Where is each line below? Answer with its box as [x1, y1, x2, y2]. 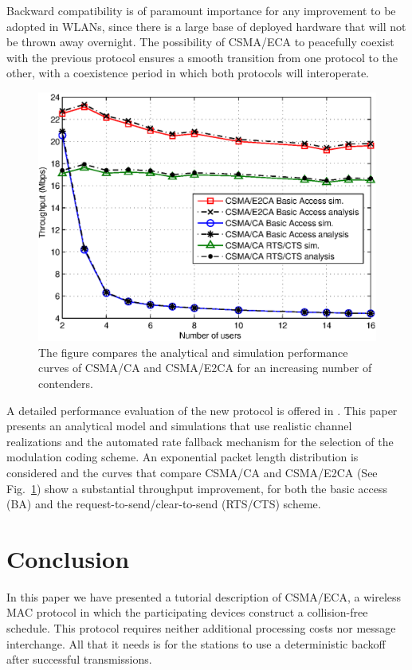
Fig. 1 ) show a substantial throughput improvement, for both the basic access [6, 480, 387, 496]
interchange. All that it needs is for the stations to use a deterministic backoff [6, 635, 386, 652]
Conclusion [6, 542, 130, 574]
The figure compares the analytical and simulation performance [38, 343, 348, 360]
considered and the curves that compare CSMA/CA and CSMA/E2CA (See [6, 464, 378, 480]
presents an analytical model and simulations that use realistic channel [6, 417, 352, 434]
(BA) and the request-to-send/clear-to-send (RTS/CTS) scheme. [6, 496, 321, 512]
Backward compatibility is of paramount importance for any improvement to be [6, 2, 396, 18]
